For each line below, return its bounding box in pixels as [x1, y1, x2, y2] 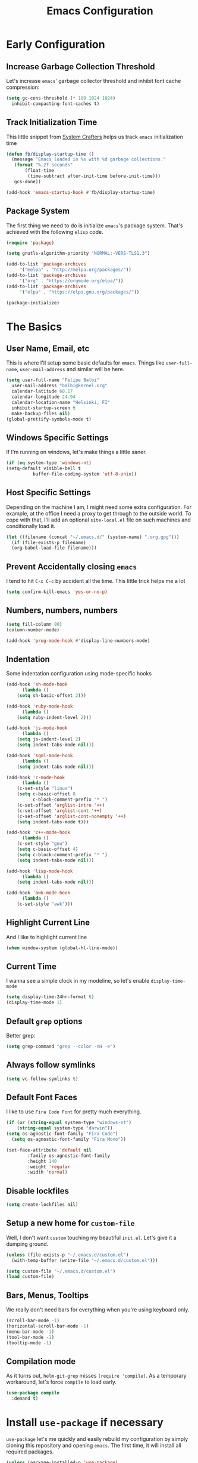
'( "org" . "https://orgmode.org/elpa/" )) [19, 277, 124, 284]
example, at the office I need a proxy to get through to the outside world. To [6, 510, 191, 517]
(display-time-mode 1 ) [6, 999, 62, 1006]
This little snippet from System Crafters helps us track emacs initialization [6, 133, 183, 140]
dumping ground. [6, 1240, 49, 1248]
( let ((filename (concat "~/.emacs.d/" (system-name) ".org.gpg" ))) [6, 534, 180, 540]
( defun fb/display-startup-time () [6, 151, 95, 157]
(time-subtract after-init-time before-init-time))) [27, 173, 161, 180]
